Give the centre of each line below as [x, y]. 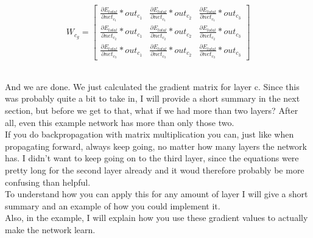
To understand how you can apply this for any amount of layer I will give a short [156, 194]
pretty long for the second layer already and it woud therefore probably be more [155, 170]
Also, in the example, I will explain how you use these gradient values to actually [156, 218]
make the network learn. [50, 229]
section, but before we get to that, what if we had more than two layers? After [152, 110]
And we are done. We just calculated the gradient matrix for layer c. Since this [152, 86]
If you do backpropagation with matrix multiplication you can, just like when [149, 134]
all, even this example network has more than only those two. [120, 122]
